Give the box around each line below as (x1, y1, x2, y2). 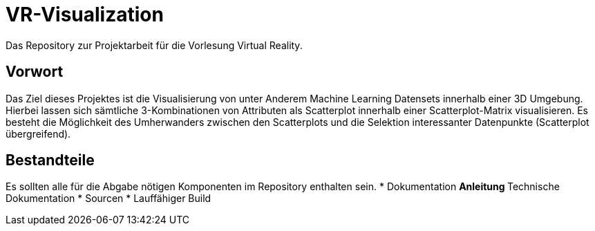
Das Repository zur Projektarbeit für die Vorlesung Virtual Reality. (6, 39, 303, 51)
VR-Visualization (6, 3, 164, 26)
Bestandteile (6, 151, 95, 169)
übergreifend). (6, 127, 71, 140)
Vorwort (6, 63, 64, 81)
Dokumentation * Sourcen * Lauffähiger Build (6, 192, 211, 205)
